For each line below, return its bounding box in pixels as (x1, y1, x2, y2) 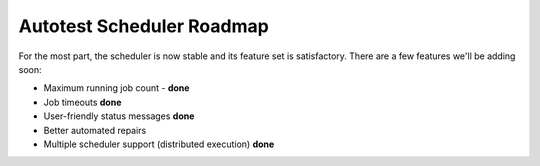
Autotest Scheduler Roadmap (18, 15, 269, 37)
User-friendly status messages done (43, 110, 195, 122)
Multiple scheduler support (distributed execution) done (43, 138, 275, 150)
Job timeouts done (43, 96, 122, 108)
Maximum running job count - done (43, 82, 190, 94)
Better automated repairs (43, 124, 147, 136)
